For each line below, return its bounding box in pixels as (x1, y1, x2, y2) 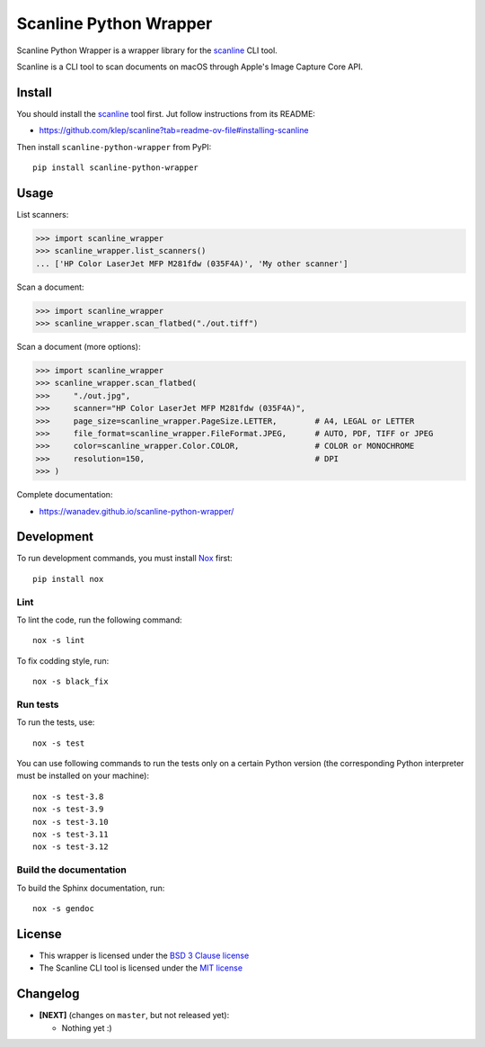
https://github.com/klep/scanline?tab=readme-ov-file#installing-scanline (39, 125, 309, 136)
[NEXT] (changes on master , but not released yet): (39, 1010, 230, 1021)
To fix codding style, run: (16, 655, 110, 666)
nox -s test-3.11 (32, 829, 109, 839)
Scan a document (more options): (16, 342, 141, 353)
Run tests (16, 698, 59, 711)
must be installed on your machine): (16, 770, 150, 782)
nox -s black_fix (32, 676, 109, 687)
